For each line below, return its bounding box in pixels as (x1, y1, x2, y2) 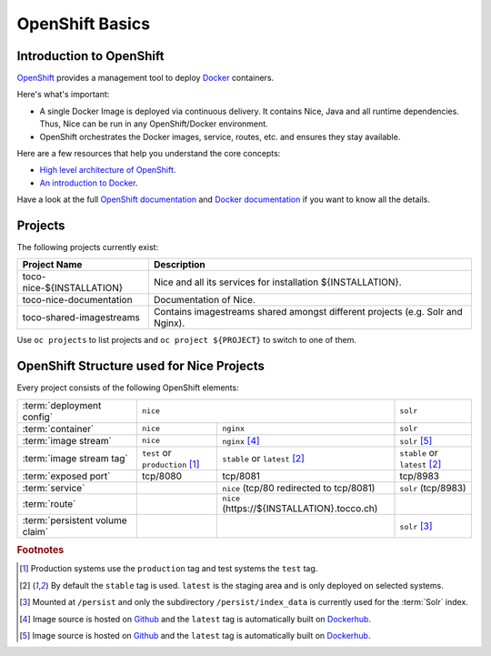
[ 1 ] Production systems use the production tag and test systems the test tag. (19, 563, 318, 574)
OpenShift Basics (16, 14, 150, 34)
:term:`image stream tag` (22, 451, 129, 464)
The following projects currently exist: (16, 242, 159, 253)
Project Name (22, 258, 83, 271)
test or (141, 446, 172, 459)
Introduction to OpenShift (16, 48, 165, 64)
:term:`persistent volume (22, 514, 127, 527)
